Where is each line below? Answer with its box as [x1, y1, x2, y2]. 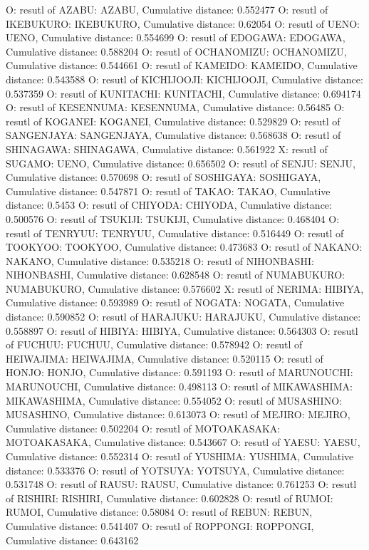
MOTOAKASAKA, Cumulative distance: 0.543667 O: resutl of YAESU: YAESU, [6, 435, 360, 450]
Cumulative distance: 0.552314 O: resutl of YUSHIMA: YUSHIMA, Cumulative [6, 449, 354, 463]
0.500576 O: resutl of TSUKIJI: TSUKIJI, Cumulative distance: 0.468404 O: [6, 211, 340, 226]
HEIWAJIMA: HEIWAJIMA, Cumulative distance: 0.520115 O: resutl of [6, 351, 323, 365]
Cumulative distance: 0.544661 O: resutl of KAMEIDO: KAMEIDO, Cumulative [6, 58, 358, 73]
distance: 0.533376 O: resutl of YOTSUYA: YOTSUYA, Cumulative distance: [6, 462, 345, 477]
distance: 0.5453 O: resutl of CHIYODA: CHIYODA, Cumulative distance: [6, 197, 332, 212]
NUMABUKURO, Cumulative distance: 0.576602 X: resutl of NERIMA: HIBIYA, [6, 281, 364, 296]
